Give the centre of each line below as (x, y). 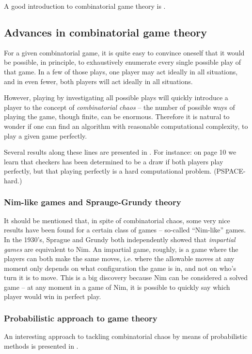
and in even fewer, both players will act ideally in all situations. (98, 81)
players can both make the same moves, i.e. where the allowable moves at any (119, 258)
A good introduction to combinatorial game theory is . (85, 6)
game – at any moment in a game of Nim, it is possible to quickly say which (117, 287)
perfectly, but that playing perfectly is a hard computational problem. (108, 171)
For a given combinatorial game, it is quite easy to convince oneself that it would (124, 52)
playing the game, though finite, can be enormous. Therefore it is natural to (117, 116)
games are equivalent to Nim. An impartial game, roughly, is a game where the (121, 249)
